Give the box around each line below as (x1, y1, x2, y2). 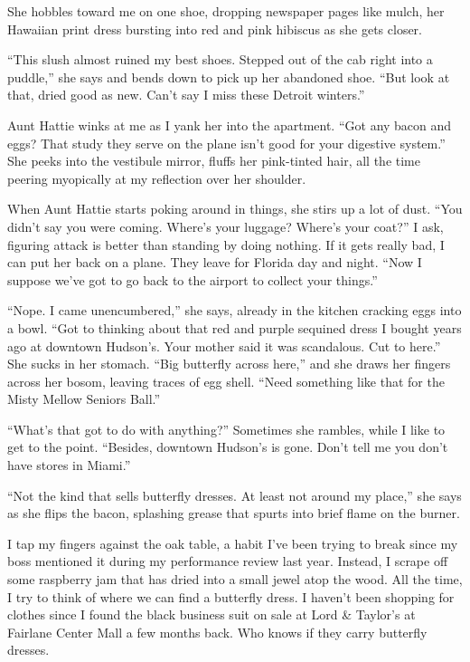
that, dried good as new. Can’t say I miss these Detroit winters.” (7, 85, 365, 104)
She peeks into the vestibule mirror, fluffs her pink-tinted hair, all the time (7, 151, 421, 170)
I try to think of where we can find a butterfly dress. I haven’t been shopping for (7, 587, 455, 606)
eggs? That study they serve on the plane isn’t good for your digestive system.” (7, 133, 446, 152)
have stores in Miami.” (7, 456, 131, 475)
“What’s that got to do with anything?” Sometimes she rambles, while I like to (7, 419, 446, 438)
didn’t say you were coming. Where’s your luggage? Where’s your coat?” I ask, (7, 216, 444, 235)
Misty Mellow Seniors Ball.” (7, 389, 161, 408)
